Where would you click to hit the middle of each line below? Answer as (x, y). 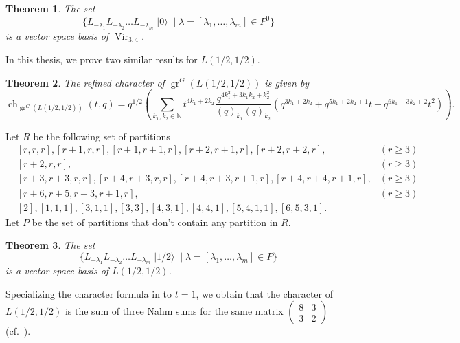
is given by (287, 82)
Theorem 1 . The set (50, 8)
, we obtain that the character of (264, 293)
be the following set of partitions (102, 136)
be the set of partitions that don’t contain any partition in (155, 222)
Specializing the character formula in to (89, 293)
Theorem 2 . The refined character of (85, 82)
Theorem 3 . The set (50, 245)
